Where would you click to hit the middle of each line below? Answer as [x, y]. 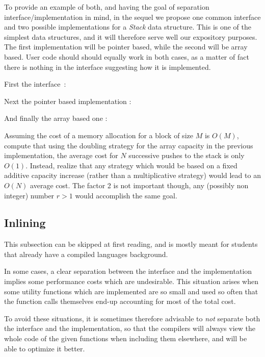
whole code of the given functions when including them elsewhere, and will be [126, 338]
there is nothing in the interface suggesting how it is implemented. [108, 67]
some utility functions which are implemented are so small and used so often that [131, 291]
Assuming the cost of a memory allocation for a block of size [99, 135]
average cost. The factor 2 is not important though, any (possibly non [139, 185]
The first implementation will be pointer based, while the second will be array [126, 47]
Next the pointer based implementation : [68, 101]
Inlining [25, 223]
